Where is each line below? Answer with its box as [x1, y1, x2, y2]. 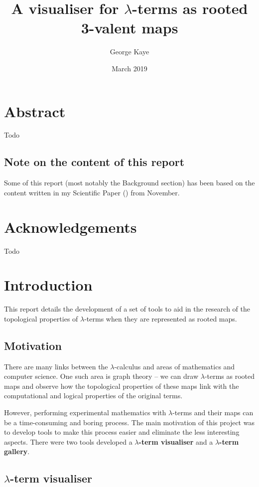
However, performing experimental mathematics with [4, 407, 166, 418]
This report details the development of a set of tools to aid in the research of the [4, 304, 251, 314]
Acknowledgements [4, 216, 137, 237]
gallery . [4, 446, 30, 457]
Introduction [4, 275, 93, 295]
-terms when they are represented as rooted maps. [84, 313, 237, 324]
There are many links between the [4, 361, 108, 371]
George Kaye [110, 46, 149, 57]
